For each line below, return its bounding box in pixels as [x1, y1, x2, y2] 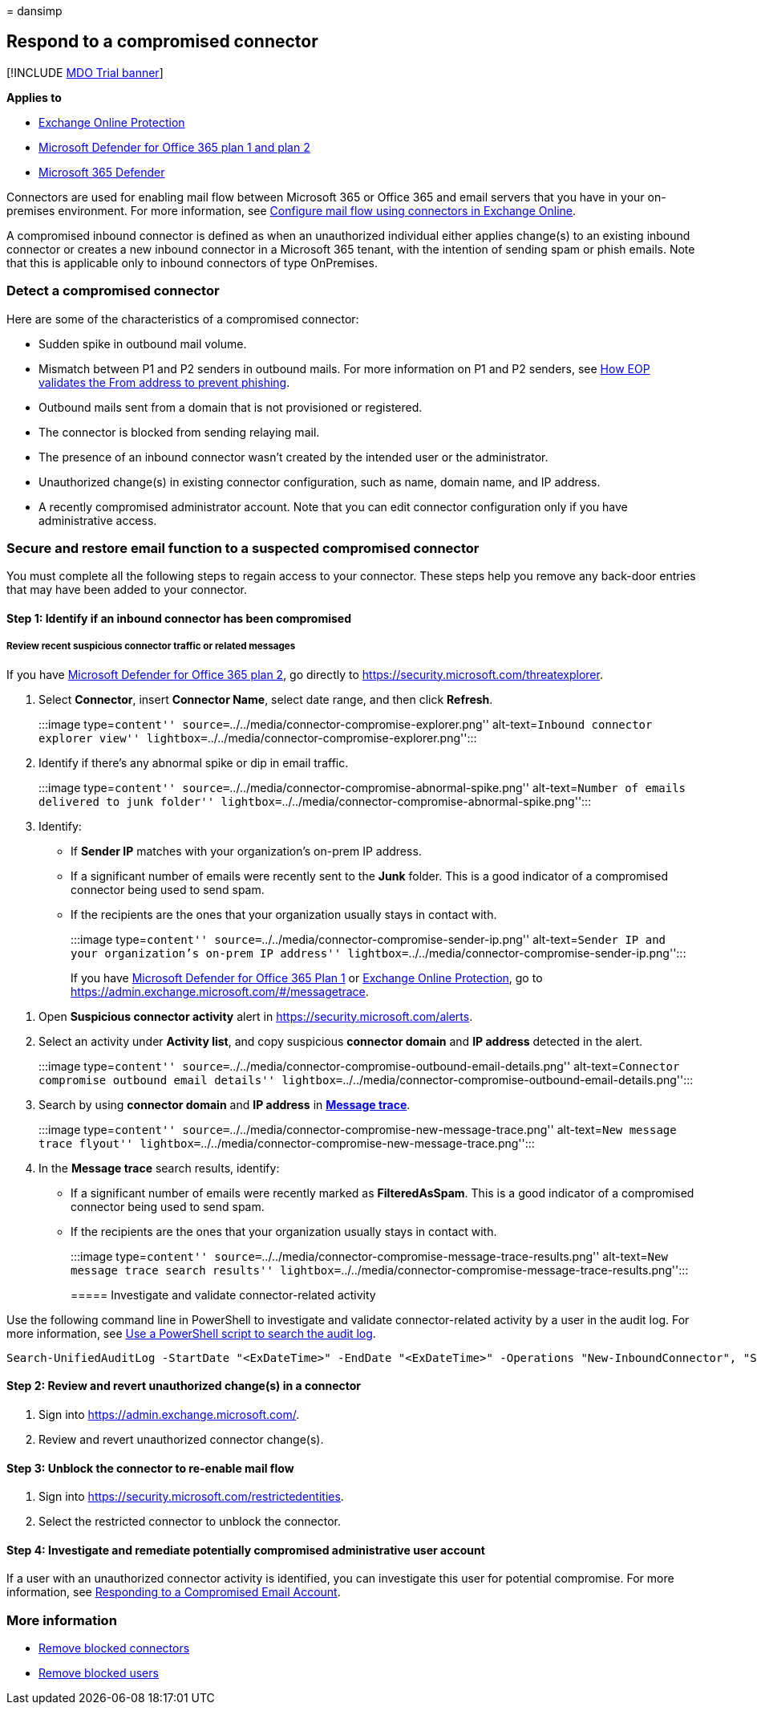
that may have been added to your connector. [6, 583, 247, 597]
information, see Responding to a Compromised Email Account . [6, 1585, 341, 1599]
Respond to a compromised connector [6, 31, 318, 52]
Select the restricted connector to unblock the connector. [38, 1514, 342, 1529]
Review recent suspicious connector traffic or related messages [6, 640, 296, 652]
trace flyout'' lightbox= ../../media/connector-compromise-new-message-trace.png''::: [38, 1136, 535, 1150]
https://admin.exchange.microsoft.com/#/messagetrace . [71, 984, 369, 998]
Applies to [6, 90, 62, 104]
